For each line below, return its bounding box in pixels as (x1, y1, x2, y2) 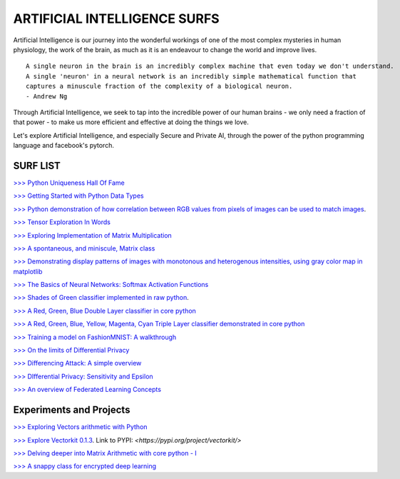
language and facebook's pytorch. (13, 141, 114, 150)
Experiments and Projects (13, 404, 130, 416)
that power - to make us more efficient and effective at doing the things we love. (13, 118, 249, 126)
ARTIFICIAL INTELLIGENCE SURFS (13, 11, 220, 26)
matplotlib (13, 267, 43, 276)
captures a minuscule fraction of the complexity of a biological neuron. (26, 82, 293, 91)
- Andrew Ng (26, 92, 68, 100)
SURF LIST (13, 159, 61, 171)
